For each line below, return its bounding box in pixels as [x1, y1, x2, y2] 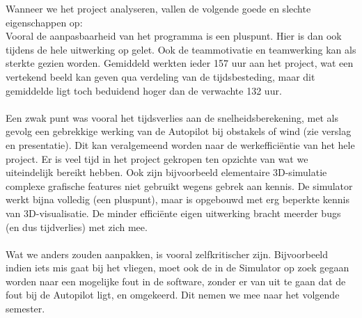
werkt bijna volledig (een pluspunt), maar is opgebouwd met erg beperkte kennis [6, 192, 349, 207]
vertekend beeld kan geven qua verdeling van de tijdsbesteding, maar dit [6, 69, 315, 84]
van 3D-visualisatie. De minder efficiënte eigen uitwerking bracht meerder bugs [6, 205, 341, 220]
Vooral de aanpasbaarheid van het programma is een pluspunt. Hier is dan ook [6, 29, 342, 43]
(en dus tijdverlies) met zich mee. [6, 219, 148, 234]
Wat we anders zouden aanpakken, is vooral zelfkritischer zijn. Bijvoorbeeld [6, 246, 329, 261]
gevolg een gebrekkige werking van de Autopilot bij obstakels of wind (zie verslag [6, 124, 352, 138]
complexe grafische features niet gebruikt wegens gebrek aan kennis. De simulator [6, 178, 353, 193]
